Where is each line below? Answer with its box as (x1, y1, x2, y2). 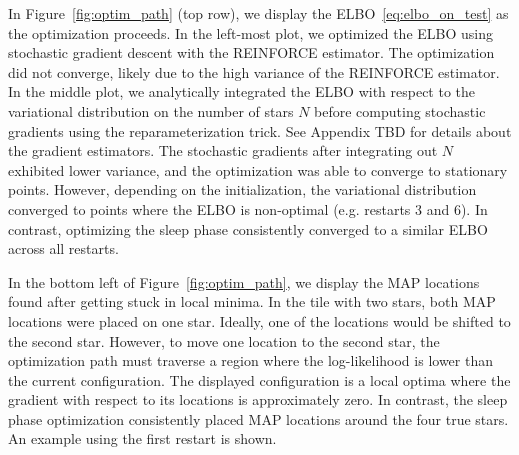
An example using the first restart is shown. (8, 428, 277, 449)
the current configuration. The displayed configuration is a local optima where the (8, 369, 511, 390)
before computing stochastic (314, 100, 486, 121)
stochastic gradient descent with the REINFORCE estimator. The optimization (8, 42, 495, 63)
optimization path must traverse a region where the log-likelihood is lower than (8, 350, 493, 371)
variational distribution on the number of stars (8, 100, 294, 121)
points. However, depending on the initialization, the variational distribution (8, 179, 477, 200)
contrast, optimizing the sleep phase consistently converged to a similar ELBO (8, 218, 488, 239)
